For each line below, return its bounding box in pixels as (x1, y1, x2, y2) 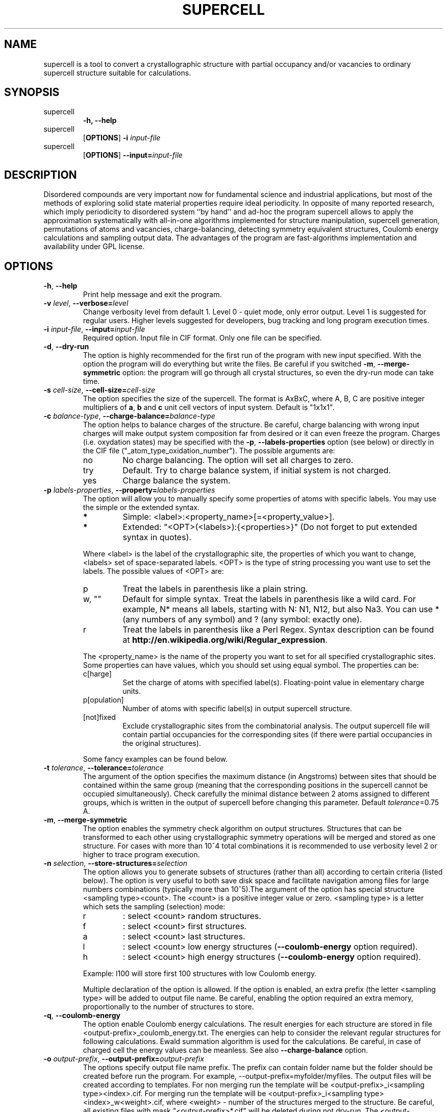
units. (122, 687, 141, 696)
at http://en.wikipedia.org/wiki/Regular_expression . (122, 635, 328, 645)
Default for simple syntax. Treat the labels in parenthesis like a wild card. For (122, 594, 416, 605)
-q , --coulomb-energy (43, 1011, 120, 1020)
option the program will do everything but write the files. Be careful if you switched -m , (83, 359, 376, 369)
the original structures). (122, 739, 201, 748)
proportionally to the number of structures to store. (83, 1002, 254, 1011)
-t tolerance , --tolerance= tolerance (43, 763, 164, 772)
